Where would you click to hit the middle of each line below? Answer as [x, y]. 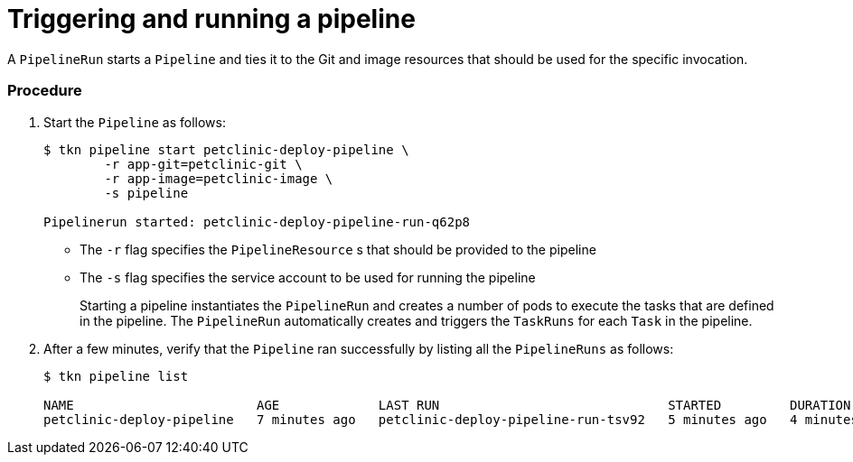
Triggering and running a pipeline [211, 19]
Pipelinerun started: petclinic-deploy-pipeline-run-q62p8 [257, 222]
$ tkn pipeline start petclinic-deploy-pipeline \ [226, 149]
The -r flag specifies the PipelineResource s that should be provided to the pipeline [338, 249]
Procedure [45, 91]
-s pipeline [146, 193]
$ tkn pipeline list [116, 376]
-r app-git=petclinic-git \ [203, 164]
